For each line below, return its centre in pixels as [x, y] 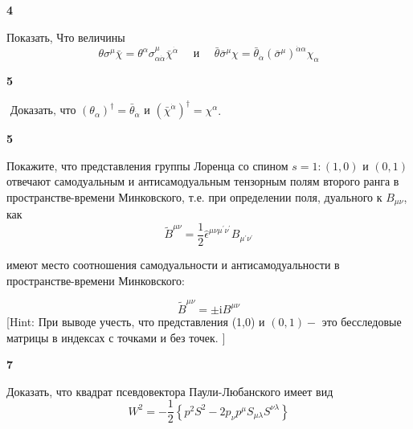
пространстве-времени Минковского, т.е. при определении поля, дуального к [194, 196]
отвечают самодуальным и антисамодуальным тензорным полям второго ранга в [203, 181]
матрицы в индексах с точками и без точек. [112, 337]
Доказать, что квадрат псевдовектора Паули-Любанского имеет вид [170, 391]
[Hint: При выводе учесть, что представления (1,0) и [136, 321]
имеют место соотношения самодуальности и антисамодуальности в [173, 265]
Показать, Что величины [66, 37]
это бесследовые [362, 321]
